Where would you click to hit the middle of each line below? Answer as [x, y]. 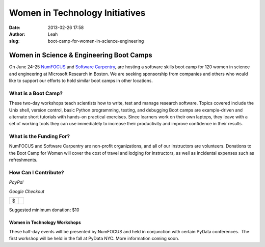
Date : [15, 27]
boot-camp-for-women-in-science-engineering [96, 41]
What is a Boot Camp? [36, 93]
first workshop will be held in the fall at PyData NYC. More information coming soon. [94, 238]
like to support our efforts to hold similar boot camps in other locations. [81, 81]
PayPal [16, 182]
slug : [14, 41]
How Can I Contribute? [37, 173]
